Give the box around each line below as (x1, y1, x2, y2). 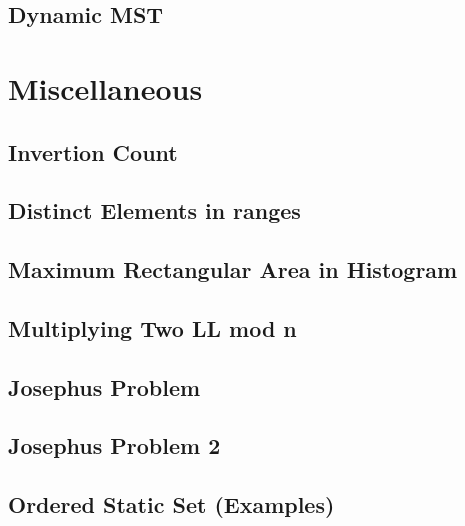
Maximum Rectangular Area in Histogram (8, 254, 458, 285)
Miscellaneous (8, 67, 203, 108)
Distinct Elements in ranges (8, 195, 301, 226)
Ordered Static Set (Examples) (8, 489, 335, 520)
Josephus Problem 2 (8, 430, 221, 461)
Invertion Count (8, 136, 178, 167)
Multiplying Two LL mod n (8, 312, 297, 343)
